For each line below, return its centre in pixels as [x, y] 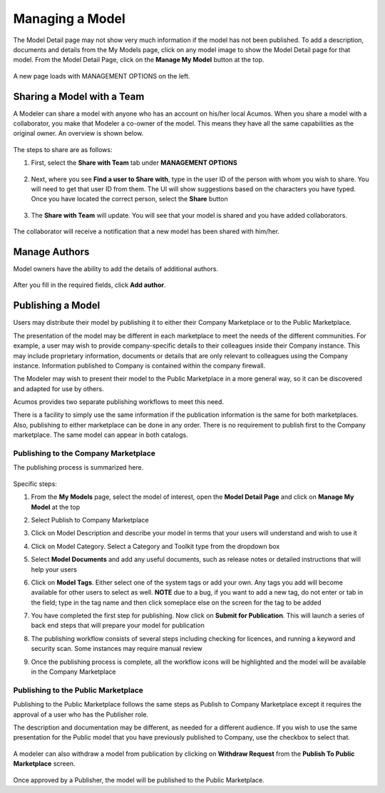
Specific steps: [35, 484]
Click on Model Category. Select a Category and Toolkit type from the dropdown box [155, 546]
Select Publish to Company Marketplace [90, 520]
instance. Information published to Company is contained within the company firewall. [139, 365]
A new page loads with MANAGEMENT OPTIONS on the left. [102, 76]
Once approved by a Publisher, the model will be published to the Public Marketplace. [139, 780]
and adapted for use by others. [58, 388]
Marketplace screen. [44, 764]
